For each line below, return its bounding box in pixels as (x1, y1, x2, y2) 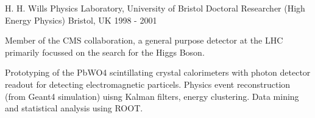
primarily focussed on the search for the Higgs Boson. (5, 45, 205, 58)
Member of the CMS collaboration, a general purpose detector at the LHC (5, 34, 283, 47)
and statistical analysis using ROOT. (5, 102, 143, 114)
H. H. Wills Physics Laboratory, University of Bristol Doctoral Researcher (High (5, 2, 305, 14)
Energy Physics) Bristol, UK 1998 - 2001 (5, 13, 157, 26)
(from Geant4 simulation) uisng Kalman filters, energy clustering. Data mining (5, 90, 299, 102)
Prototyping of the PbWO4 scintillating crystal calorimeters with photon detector (5, 66, 311, 79)
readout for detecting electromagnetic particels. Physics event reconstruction (5, 77, 291, 90)
